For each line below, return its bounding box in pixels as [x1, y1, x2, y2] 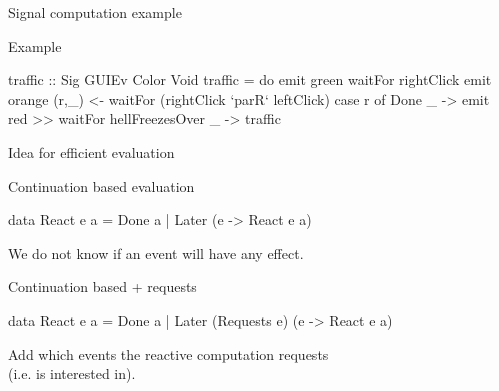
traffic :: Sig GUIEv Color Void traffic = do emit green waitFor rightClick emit [8, 69, 492, 90]
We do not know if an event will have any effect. [8, 242, 304, 263]
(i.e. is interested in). [8, 363, 136, 384]
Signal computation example [8, 2, 182, 22]
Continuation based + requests [8, 276, 197, 297]
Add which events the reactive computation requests [8, 343, 329, 364]
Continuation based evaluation [8, 175, 195, 196]
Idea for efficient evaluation [8, 141, 175, 162]
